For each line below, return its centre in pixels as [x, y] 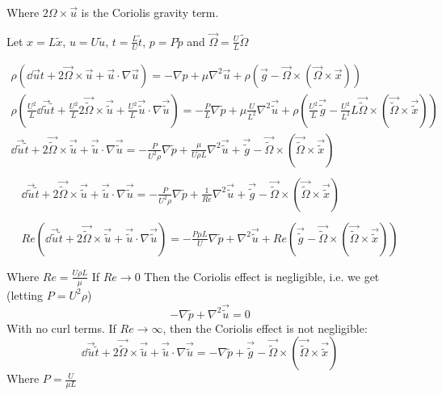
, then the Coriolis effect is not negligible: [265, 328]
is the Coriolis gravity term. [150, 12]
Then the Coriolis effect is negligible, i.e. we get [262, 276]
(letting [25, 294]
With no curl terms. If [61, 328]
